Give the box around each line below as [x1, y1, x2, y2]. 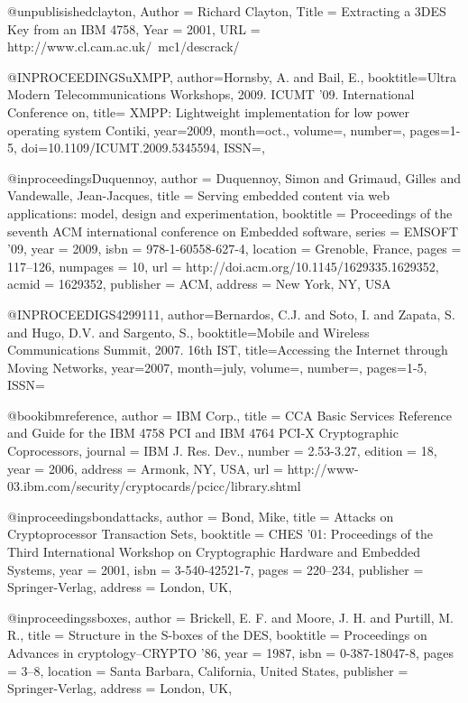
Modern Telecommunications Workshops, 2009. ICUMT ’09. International [7, 85, 415, 104]
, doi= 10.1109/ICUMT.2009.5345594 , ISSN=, [14, 138, 265, 157]
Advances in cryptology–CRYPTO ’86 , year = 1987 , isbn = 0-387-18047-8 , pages [7, 643, 454, 661]
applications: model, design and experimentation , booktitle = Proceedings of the [7, 203, 453, 222]
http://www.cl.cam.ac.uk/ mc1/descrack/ [7, 37, 240, 56]
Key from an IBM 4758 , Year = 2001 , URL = [7, 19, 261, 38]
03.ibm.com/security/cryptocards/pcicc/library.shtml [7, 476, 301, 495]
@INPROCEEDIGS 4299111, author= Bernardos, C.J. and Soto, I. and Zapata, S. [7, 304, 455, 323]
